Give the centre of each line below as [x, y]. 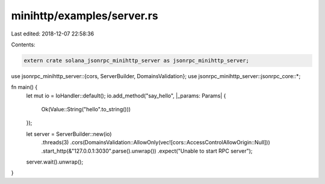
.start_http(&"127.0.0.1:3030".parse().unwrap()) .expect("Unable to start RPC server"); [147, 151]
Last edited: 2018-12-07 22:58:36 [53, 34]
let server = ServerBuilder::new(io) [69, 134]
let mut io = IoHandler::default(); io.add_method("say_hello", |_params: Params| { [126, 96]
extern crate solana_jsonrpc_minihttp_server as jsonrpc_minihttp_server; [137, 60]
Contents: [23, 44]
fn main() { [24, 87]
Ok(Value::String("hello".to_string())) [86, 109]
